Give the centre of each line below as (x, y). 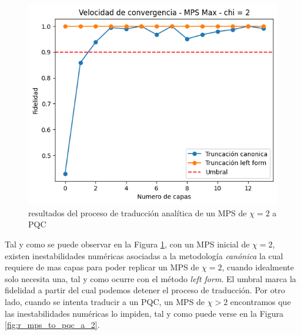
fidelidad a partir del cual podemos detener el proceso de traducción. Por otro (145, 290)
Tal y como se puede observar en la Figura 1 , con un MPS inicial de (127, 244)
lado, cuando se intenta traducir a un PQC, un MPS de (105, 301)
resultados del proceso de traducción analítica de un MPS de (138, 212)
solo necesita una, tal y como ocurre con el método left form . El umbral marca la (150, 278)
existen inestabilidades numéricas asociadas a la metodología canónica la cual (144, 255)
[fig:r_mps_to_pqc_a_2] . (52, 325)
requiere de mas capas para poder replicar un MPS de (102, 267)
